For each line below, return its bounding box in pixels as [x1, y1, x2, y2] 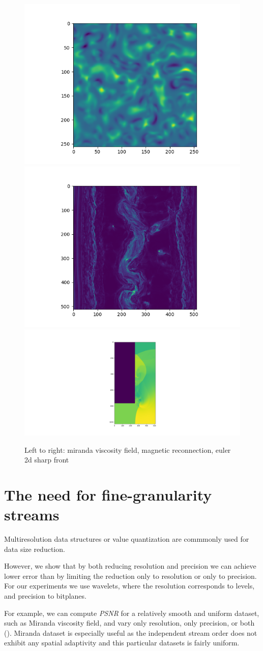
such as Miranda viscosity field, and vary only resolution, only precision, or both [4, 617, 255, 628]
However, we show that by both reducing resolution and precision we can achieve [4, 561, 256, 571]
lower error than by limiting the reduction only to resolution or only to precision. [4, 570, 257, 581]
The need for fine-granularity [4, 484, 212, 505]
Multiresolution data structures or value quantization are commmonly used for [4, 534, 249, 544]
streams [4, 504, 60, 525]
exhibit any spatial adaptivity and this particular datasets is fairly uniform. [4, 637, 240, 648]
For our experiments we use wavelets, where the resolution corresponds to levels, [4, 580, 255, 591]
